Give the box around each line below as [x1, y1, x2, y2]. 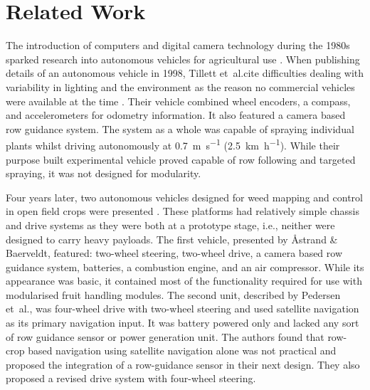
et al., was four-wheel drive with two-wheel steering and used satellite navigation [6, 301, 359, 316]
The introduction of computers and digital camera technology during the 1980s [6, 38, 350, 53]
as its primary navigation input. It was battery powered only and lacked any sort [6, 315, 359, 330]
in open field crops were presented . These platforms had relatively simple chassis [6, 204, 359, 218]
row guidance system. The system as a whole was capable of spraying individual [6, 121, 354, 136]
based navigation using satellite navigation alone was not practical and [28, 343, 337, 358]
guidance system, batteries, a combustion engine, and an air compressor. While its [6, 259, 364, 274]
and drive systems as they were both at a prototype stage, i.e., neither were [6, 217, 335, 232]
